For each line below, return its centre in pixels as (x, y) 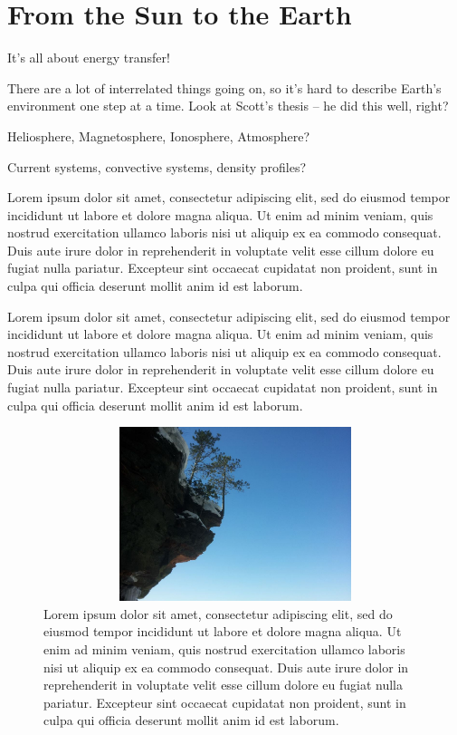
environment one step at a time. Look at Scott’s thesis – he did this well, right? (228, 106)
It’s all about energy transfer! (89, 58)
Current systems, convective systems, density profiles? (157, 166)
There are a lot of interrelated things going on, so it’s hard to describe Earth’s (224, 87)
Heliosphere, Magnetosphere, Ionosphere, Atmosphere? (159, 135)
